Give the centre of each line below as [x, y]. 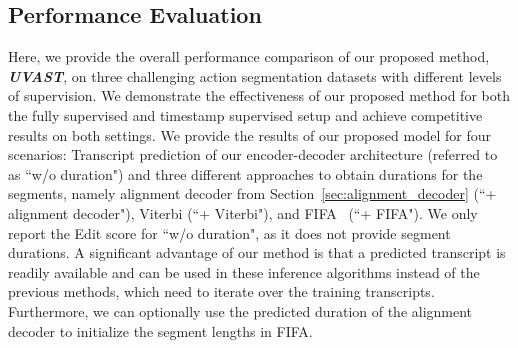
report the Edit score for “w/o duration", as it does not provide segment [229, 232]
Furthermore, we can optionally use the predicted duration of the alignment [240, 310]
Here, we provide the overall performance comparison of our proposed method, [249, 56]
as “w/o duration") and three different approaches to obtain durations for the [245, 173]
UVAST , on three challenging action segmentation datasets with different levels [255, 75]
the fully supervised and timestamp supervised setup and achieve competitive [245, 114]
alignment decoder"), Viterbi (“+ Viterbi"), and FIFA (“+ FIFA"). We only [243, 212]
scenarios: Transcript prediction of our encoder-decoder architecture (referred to [253, 154]
